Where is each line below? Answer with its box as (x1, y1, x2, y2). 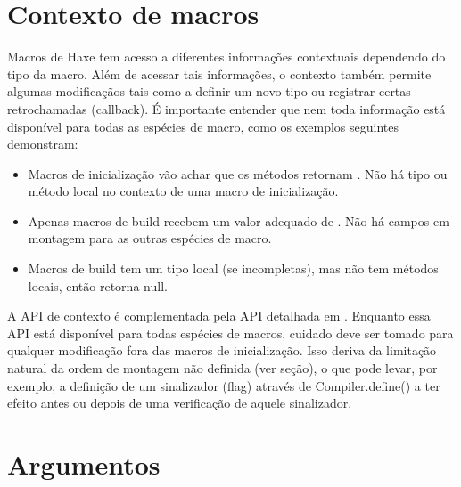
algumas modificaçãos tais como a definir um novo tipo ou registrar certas (7, 82, 411, 101)
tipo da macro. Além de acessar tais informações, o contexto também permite (7, 64, 432, 83)
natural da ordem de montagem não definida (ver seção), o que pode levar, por (7, 359, 438, 377)
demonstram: (7, 134, 78, 153)
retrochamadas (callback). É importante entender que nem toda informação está (7, 99, 446, 118)
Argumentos (7, 446, 161, 482)
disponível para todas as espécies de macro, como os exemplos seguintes (7, 117, 399, 135)
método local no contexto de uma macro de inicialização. (28, 182, 339, 200)
